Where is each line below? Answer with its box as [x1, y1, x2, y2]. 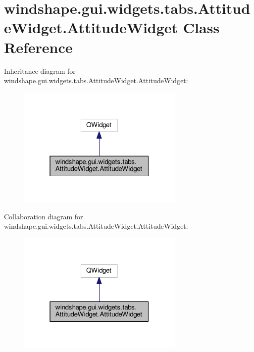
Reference [4, 37, 73, 57]
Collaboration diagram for [4, 211, 83, 221]
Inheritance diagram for [4, 65, 76, 76]
